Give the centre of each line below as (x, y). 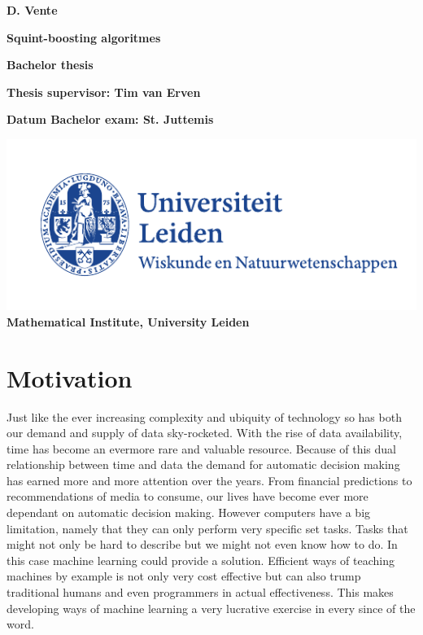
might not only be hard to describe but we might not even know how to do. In (202, 544)
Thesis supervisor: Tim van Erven (104, 92)
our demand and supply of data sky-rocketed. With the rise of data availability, (205, 433)
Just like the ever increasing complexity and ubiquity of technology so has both (204, 416)
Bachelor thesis (50, 65)
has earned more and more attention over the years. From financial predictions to (209, 480)
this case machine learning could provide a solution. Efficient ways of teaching (201, 560)
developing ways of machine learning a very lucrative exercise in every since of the (211, 608)
